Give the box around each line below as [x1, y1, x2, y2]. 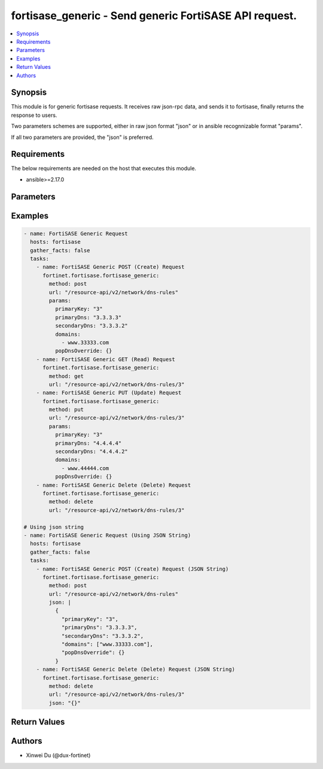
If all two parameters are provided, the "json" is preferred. [11, 134, 154, 141]
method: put [48, 406, 84, 413]
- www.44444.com [61, 465, 109, 471]
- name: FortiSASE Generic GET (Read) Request [36, 356, 176, 362]
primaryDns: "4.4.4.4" [54, 440, 122, 446]
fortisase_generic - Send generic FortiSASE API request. [11, 9, 297, 22]
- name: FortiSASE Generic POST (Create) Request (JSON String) [36, 565, 229, 572]
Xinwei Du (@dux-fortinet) [26, 752, 91, 759]
